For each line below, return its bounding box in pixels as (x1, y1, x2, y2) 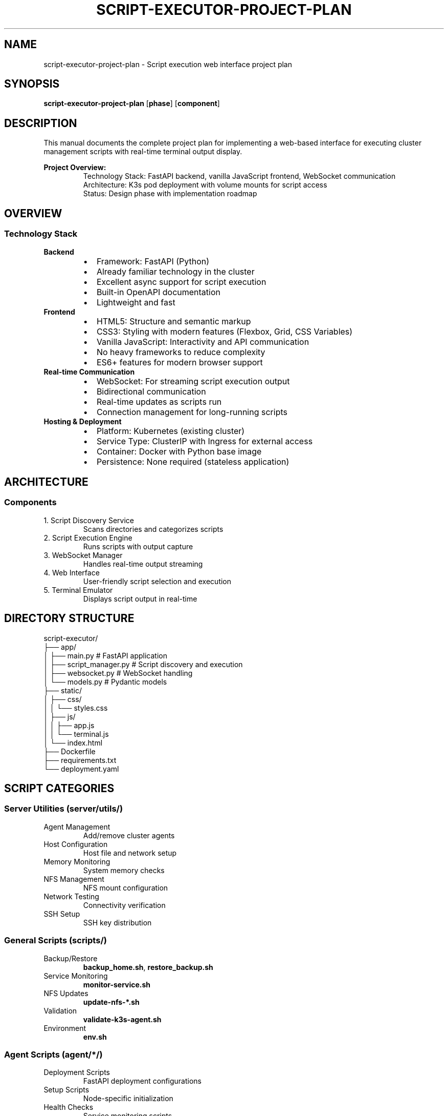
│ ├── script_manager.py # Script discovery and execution (43, 659, 243, 669)
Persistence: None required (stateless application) (96, 456, 289, 467)
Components (4, 497, 57, 508)
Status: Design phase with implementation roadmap (83, 189, 257, 198)
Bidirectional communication (96, 386, 206, 397)
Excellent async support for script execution (96, 276, 266, 287)
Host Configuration (43, 839, 108, 849)
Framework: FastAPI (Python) (96, 256, 210, 266)
